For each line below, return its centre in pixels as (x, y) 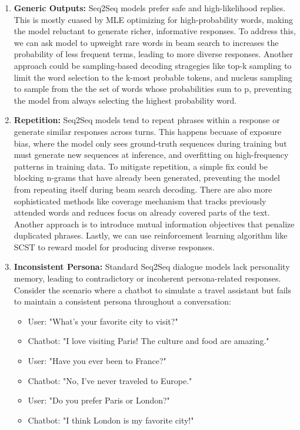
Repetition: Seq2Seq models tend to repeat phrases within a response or (147, 120)
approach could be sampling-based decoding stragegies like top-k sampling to (153, 65)
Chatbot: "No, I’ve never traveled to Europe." (110, 380)
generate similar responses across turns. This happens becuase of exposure (148, 131)
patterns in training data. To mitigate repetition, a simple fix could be (141, 166)
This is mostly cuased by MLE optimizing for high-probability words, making (154, 19)
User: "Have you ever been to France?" (97, 361)
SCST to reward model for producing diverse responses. (114, 247)
